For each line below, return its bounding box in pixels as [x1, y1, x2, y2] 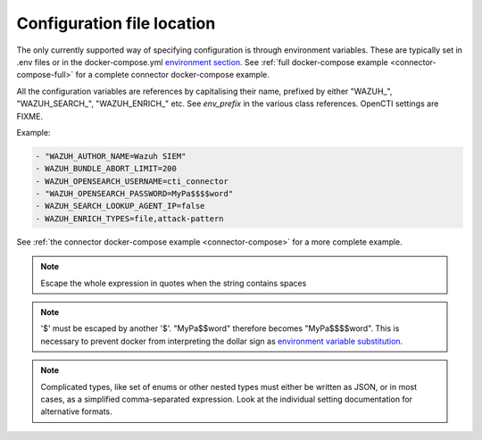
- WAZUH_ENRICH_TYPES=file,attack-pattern [35, 213, 224, 223]
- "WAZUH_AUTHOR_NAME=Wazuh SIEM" [35, 151, 187, 161]
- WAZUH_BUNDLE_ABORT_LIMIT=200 [35, 163, 178, 174]
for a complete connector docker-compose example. [75, 70, 270, 80]
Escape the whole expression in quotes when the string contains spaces [40, 278, 307, 288]
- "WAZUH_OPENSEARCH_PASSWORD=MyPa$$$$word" [35, 188, 234, 199]
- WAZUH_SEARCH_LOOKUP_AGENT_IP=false [35, 201, 205, 212]
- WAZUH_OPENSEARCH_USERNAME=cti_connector [35, 176, 229, 187]
